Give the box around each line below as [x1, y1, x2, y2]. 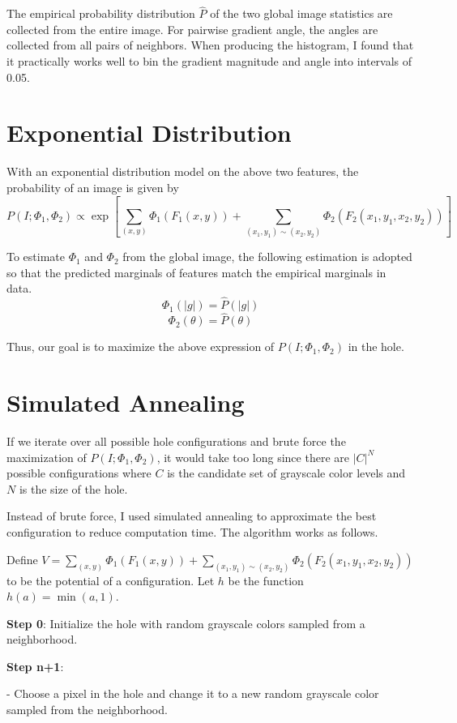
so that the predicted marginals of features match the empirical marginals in [6, 263, 387, 280]
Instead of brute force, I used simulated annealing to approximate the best [6, 507, 377, 524]
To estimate [6, 248, 66, 265]
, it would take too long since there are [156, 448, 349, 465]
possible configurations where [6, 464, 152, 481]
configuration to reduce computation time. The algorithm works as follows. [6, 524, 378, 541]
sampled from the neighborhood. [6, 701, 168, 718]
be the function [228, 571, 304, 588]
